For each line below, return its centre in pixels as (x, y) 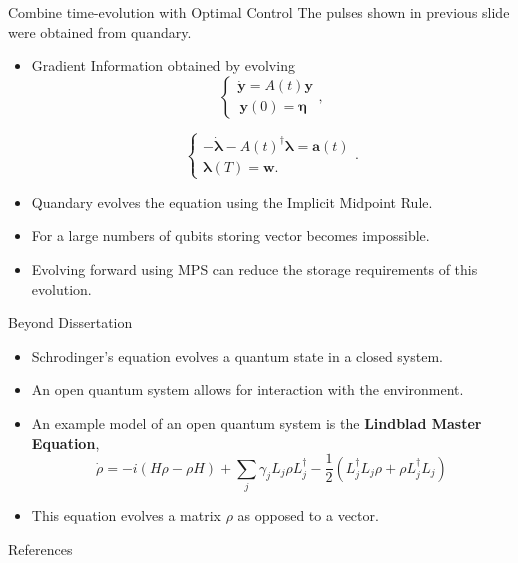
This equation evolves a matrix (126, 514)
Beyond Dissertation (70, 322)
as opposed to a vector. (308, 514)
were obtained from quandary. (100, 31)
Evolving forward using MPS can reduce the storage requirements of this (254, 269)
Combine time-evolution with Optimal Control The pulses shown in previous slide (259, 12)
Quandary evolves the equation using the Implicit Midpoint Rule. (232, 201)
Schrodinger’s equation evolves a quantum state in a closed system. (237, 355)
